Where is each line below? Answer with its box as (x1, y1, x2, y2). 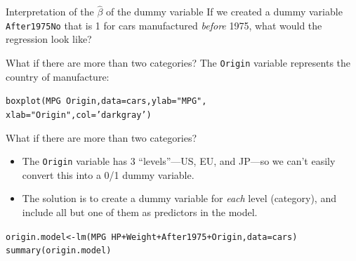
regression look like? (6, 32, 92, 46)
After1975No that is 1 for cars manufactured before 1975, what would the (6, 18, 322, 32)
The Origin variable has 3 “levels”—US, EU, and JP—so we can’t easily (22, 154, 336, 168)
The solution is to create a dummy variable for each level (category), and (22, 191, 336, 206)
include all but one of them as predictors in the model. (22, 205, 258, 220)
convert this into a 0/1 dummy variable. (22, 167, 195, 182)
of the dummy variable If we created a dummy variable (105, 4, 343, 19)
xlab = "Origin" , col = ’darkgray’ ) (6, 109, 152, 120)
